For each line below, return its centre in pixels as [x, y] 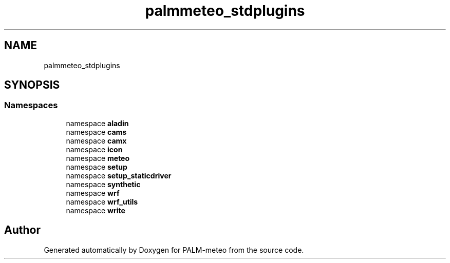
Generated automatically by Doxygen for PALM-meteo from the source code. [174, 250]
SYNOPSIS [32, 85]
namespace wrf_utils [102, 201]
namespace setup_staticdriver [119, 175]
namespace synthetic [103, 184]
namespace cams [96, 132]
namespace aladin [97, 123]
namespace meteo [98, 158]
